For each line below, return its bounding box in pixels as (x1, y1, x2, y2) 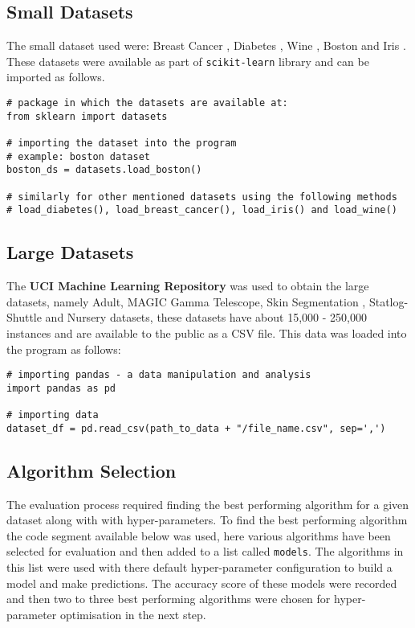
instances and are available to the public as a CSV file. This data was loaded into (6, 324, 407, 341)
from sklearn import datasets (6, 110, 168, 122)
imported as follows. (6, 68, 105, 85)
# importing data (6, 409, 99, 421)
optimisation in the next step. (59, 605, 206, 622)
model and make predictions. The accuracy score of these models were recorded (6, 574, 397, 591)
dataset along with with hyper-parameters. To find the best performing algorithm (6, 511, 408, 528)
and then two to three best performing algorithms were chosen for (6, 590, 331, 607)
